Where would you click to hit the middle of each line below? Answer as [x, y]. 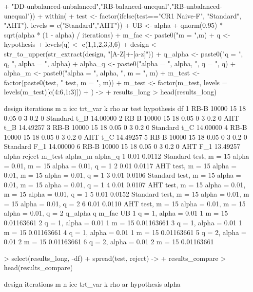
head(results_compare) [39, 267]
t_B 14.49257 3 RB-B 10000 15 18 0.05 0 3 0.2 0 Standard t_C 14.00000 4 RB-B [126, 127]
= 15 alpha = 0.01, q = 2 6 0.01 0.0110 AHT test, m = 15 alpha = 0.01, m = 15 [125, 203]
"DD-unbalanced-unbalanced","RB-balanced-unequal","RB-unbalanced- [117, 6]
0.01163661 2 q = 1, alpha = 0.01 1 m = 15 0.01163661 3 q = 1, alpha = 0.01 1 [123, 223]
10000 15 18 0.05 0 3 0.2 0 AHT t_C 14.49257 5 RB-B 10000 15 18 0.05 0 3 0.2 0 [126, 137]
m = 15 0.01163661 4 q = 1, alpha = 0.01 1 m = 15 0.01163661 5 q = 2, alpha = [125, 232]
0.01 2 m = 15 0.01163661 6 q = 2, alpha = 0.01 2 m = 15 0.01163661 [109, 242]
